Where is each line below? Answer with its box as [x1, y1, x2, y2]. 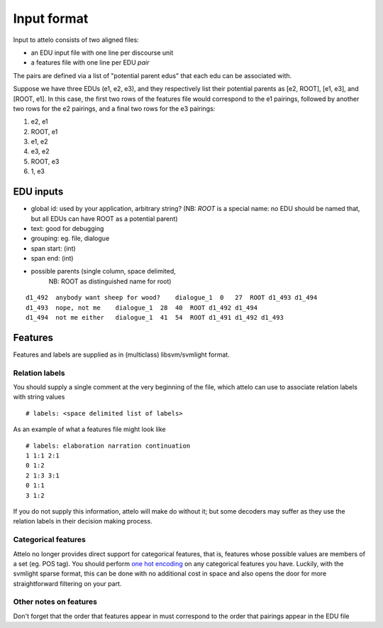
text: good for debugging [30, 224, 104, 232]
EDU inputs [13, 185, 64, 198]
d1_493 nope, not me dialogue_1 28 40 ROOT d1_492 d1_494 [26, 303, 258, 312]
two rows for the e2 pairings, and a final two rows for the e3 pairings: [13, 104, 216, 113]
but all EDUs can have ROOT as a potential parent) [30, 214, 178, 223]
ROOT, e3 [30, 157, 60, 166]
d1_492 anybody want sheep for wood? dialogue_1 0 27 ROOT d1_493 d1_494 [26, 293, 318, 302]
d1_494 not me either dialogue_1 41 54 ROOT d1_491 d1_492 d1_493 [26, 313, 284, 322]
